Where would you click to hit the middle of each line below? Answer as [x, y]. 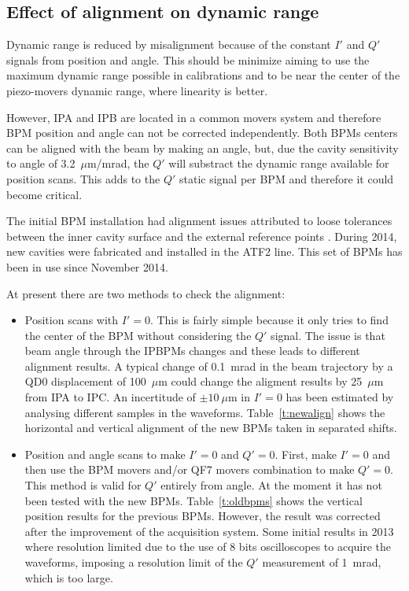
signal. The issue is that [328, 335]
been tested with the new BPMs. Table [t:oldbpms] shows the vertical [193, 500]
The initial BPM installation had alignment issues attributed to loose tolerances [199, 221]
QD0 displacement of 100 [85, 381]
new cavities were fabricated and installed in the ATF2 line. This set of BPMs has [204, 251]
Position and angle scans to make [105, 454]
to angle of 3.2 [41, 163]
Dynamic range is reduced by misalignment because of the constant [169, 44]
